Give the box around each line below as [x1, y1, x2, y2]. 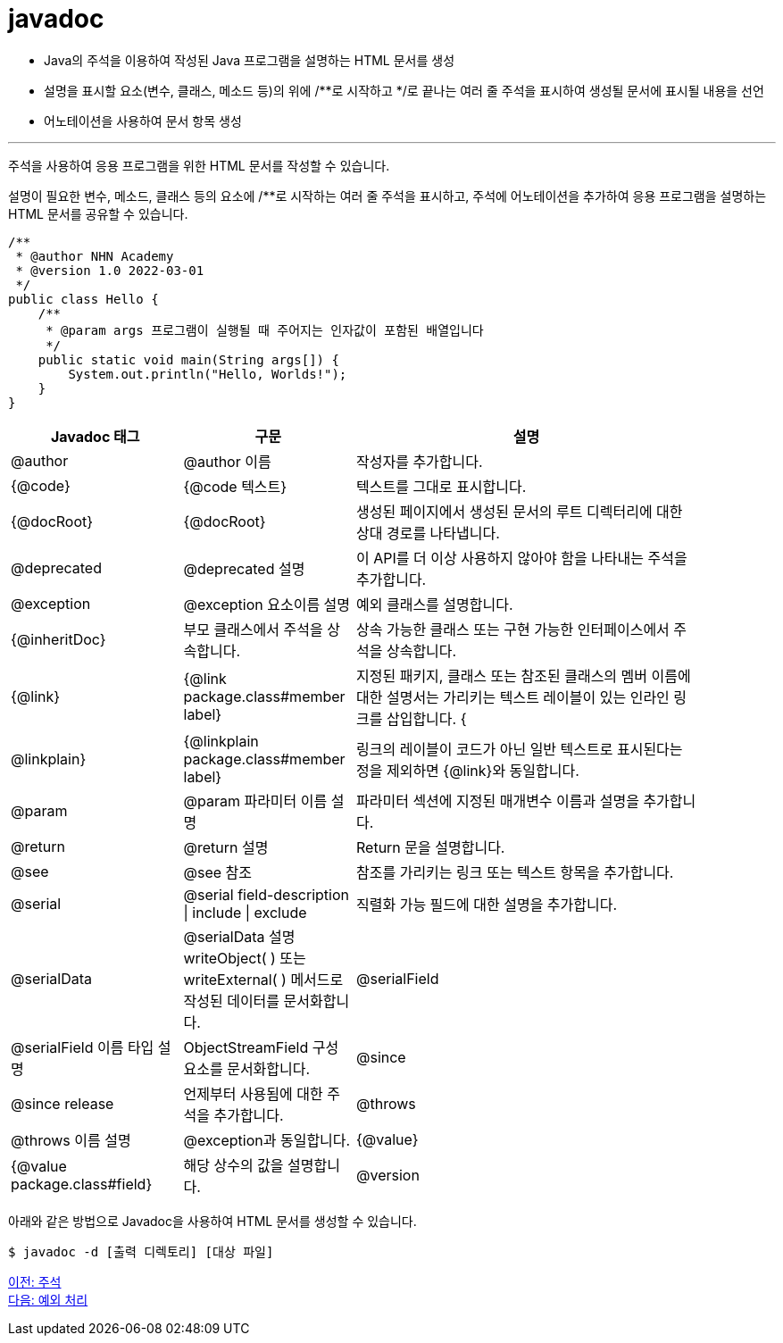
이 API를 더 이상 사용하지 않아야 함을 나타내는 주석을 [356, 548, 687, 567]
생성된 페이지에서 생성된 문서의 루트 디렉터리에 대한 [356, 502, 683, 521]
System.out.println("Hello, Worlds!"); [68, 366, 347, 381]
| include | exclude [183, 903, 307, 922]
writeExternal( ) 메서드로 [183, 970, 344, 988]
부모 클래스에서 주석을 [183, 620, 323, 638]
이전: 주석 [8, 1273, 62, 1289]
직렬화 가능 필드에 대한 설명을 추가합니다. [356, 895, 618, 913]
